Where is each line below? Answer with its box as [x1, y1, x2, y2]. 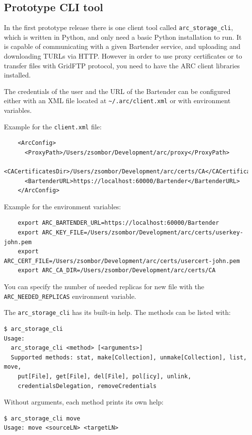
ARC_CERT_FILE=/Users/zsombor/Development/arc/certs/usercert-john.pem [4, 257, 240, 264]
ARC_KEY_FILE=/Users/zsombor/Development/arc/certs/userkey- [42, 229, 243, 236]
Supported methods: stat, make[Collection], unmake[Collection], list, [11, 354, 247, 361]
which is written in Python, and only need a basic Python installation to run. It [4, 31, 242, 42]
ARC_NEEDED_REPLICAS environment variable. [4, 291, 137, 301]
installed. [4, 70, 31, 80]
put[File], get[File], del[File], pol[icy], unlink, [17, 373, 191, 380]
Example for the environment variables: [4, 201, 121, 211]
